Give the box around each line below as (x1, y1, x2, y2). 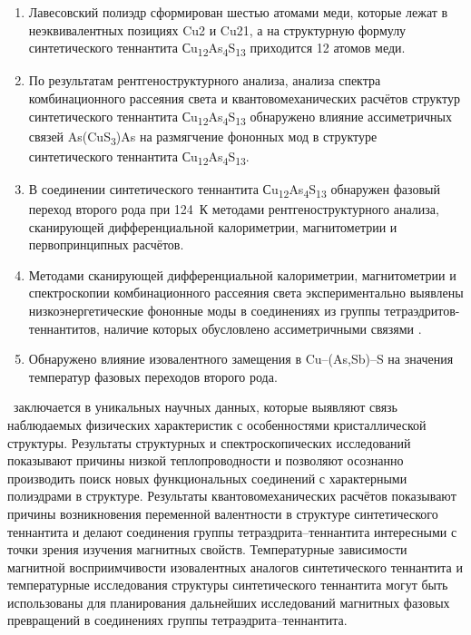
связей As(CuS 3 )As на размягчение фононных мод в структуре (28, 126, 378, 148)
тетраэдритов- (384, 300, 460, 319)
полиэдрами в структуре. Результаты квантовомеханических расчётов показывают (7, 486, 456, 505)
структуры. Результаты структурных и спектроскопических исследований (7, 433, 411, 452)
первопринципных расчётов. (28, 235, 184, 254)
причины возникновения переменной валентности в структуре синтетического (7, 503, 438, 523)
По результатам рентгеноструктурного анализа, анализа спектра (28, 71, 381, 90)
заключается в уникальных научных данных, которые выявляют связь (13, 397, 398, 416)
